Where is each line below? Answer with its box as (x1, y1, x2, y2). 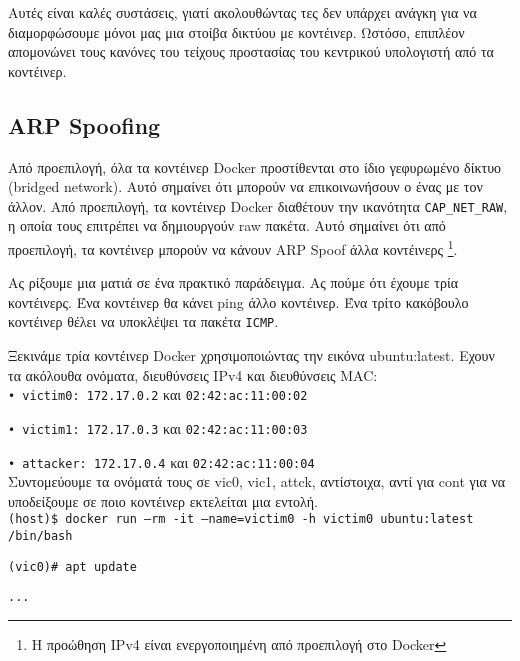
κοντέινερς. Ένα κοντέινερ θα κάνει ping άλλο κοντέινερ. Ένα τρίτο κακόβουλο (8, 291, 469, 312)
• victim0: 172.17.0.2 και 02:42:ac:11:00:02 (8, 384, 308, 405)
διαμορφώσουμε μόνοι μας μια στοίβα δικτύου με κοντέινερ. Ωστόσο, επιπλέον (8, 21, 465, 42)
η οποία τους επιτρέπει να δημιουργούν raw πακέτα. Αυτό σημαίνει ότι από (8, 215, 446, 236)
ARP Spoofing (8, 109, 161, 140)
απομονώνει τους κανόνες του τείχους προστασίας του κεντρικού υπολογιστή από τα (8, 41, 494, 62)
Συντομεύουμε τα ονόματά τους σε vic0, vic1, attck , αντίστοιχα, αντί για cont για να (8, 471, 506, 492)
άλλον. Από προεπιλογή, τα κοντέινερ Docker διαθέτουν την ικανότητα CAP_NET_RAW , (8, 195, 508, 216)
